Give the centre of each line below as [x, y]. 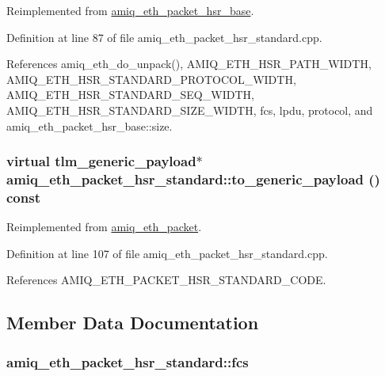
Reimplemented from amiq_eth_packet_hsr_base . [130, 10]
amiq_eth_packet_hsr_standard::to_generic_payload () [193, 179]
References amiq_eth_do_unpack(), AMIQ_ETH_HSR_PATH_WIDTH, [189, 64]
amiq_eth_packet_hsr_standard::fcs [128, 361]
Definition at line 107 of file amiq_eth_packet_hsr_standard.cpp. [167, 253]
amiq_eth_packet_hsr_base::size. [90, 125]
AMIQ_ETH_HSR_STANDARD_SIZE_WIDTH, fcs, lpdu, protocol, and [190, 110]
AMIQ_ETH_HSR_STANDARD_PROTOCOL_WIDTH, [151, 79]
